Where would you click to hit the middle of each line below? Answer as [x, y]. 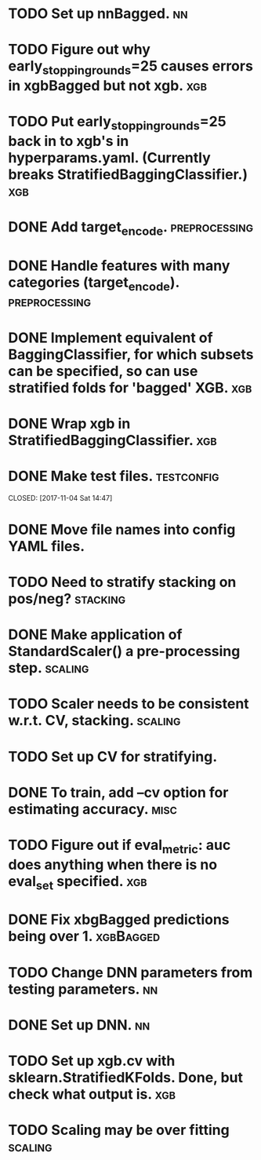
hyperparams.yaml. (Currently [110, 157]
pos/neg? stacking [67, 599]
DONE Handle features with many [119, 266]
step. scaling [49, 668]
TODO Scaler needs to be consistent [129, 704]
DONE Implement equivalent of [111, 337]
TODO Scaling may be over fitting [119, 1130]
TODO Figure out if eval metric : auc [120, 846]
